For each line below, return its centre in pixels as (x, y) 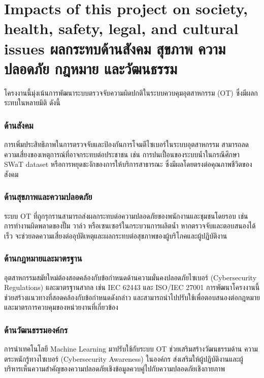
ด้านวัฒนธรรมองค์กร (36, 329)
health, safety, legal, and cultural (121, 28)
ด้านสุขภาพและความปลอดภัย (48, 197)
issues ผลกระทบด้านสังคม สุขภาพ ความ (115, 48)
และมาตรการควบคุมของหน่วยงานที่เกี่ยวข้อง (61, 307)
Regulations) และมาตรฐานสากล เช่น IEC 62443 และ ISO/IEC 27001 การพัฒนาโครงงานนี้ (132, 287)
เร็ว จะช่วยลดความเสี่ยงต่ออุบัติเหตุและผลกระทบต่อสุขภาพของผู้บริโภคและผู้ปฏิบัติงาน (116, 235)
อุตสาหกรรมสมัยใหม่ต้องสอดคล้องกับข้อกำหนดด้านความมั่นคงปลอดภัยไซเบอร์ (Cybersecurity (130, 277)
